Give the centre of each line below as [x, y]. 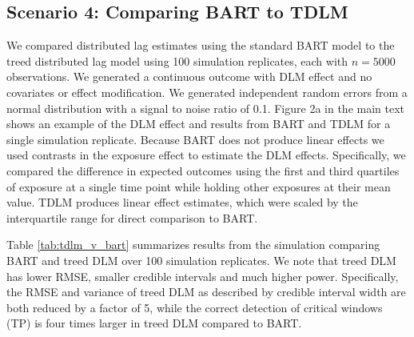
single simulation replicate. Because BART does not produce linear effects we [195, 139]
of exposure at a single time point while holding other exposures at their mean [199, 186]
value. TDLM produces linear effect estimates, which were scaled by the [182, 202]
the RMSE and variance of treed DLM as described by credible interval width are [206, 292]
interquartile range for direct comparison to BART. [132, 217]
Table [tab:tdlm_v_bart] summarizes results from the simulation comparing [193, 245]
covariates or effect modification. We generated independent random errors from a [207, 92]
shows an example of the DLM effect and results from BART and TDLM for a [199, 124]
